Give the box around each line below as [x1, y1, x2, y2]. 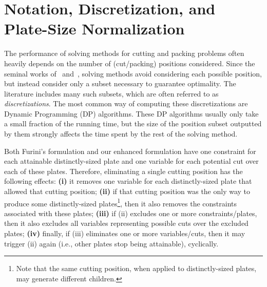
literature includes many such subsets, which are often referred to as [4, 88, 219, 99]
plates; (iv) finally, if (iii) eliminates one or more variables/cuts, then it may [4, 228, 245, 239]
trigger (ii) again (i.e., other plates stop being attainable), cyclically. [4, 238, 219, 248]
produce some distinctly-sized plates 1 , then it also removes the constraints [4, 196, 237, 208]
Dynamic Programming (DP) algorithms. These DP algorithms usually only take [4, 108, 259, 119]
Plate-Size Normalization [4, 18, 185, 39]
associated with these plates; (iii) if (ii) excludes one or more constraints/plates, [4, 207, 257, 218]
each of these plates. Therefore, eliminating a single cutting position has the [4, 165, 243, 176]
